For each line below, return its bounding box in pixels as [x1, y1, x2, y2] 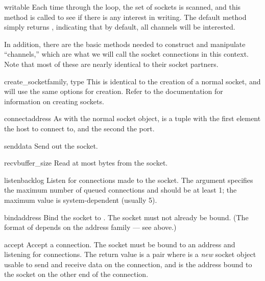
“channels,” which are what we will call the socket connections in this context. [4, 49, 249, 59]
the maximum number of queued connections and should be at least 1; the [4, 184, 237, 195]
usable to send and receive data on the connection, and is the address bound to [4, 259, 252, 269]
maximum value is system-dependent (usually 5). [4, 194, 157, 205]
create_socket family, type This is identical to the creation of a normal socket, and [4, 76, 261, 86]
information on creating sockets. [4, 96, 104, 106]
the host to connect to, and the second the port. [4, 123, 155, 133]
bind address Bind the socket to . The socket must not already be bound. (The [4, 212, 249, 222]
